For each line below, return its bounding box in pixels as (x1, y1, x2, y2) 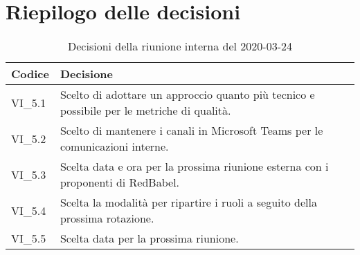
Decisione (60, 66, 114, 82)
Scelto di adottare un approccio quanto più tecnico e (60, 86, 315, 103)
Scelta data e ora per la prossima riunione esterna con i (60, 158, 329, 175)
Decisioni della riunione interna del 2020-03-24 (68, 38, 292, 55)
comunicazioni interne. (60, 138, 169, 155)
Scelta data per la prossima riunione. (60, 230, 239, 247)
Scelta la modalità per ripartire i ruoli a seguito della (60, 194, 317, 211)
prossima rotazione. (60, 210, 154, 227)
